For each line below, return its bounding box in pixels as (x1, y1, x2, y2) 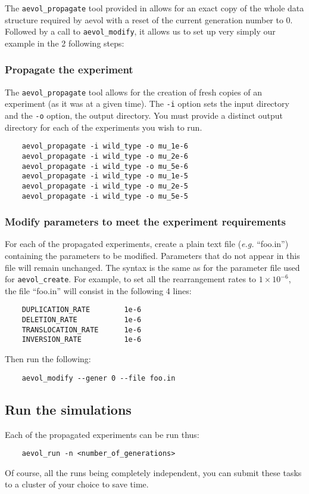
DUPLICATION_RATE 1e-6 (21, 305, 142, 314)
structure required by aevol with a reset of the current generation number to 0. (5, 13, 293, 26)
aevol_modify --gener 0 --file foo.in (21, 373, 176, 382)
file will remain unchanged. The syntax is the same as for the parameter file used (5, 261, 300, 273)
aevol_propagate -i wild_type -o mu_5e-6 (21, 162, 188, 171)
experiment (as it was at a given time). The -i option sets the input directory (5, 97, 289, 110)
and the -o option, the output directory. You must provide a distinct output (5, 109, 283, 122)
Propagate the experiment (5, 62, 133, 77)
